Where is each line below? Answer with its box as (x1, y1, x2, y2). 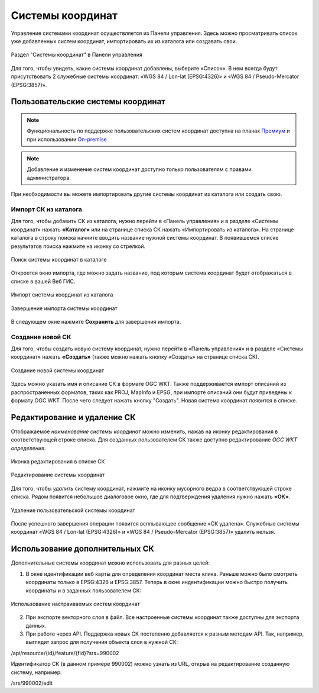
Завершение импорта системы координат (11, 305, 118, 312)
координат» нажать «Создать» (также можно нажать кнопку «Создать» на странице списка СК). (11, 353, 259, 360)
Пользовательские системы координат (11, 96, 165, 107)
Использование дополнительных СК (11, 544, 155, 554)
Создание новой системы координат (11, 367, 105, 374)
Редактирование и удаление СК (11, 412, 136, 423)
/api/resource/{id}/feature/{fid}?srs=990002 (11, 649, 119, 656)
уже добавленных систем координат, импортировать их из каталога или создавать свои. (11, 37, 237, 44)
